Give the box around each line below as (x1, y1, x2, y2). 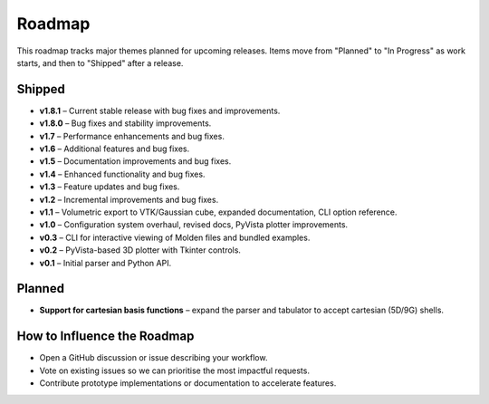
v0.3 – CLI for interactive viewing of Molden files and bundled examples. (39, 232, 311, 243)
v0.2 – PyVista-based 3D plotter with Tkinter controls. (39, 245, 242, 255)
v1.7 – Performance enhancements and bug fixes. (39, 130, 225, 141)
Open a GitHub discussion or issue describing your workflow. (39, 352, 268, 363)
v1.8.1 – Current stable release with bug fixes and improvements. (39, 105, 281, 116)
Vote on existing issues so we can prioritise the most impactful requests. (39, 365, 310, 376)
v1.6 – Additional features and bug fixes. (39, 143, 190, 154)
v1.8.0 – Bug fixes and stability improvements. (39, 118, 212, 129)
